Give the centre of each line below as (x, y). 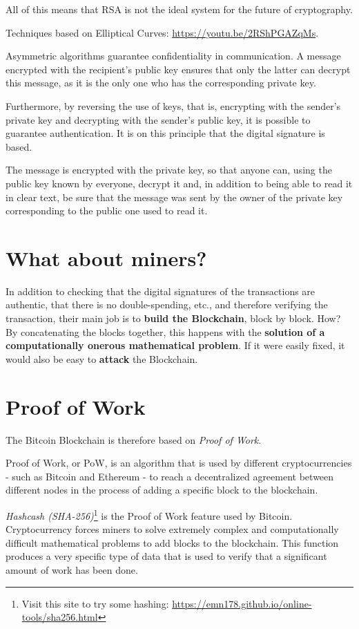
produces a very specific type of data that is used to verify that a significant (166, 556)
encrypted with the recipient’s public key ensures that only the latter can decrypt (178, 69)
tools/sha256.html (60, 617)
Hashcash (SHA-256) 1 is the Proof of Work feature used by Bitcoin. (149, 514)
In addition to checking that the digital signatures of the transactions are (161, 291)
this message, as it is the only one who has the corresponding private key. (161, 83)
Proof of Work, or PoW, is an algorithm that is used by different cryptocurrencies (179, 463)
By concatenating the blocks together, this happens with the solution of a (165, 331)
